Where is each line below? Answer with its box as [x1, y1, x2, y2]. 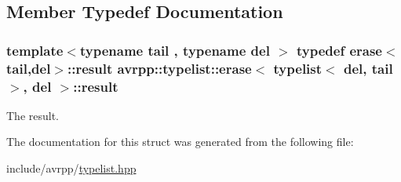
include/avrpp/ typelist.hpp [6, 160, 137, 177]
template [6, 40, 64, 60]
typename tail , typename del [79, 40, 270, 60]
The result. [6, 107, 60, 123]
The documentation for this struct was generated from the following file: [6, 133, 354, 150]
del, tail [343, 58, 393, 78]
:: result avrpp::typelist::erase [67, 58, 252, 78]
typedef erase [297, 40, 382, 60]
